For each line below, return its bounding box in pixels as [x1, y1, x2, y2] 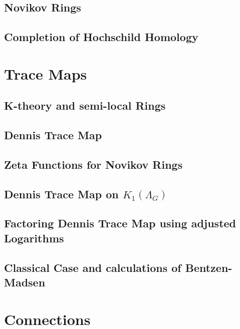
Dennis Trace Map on [4, 186, 119, 201]
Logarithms [4, 230, 64, 245]
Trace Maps [4, 63, 87, 84]
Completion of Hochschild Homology [4, 29, 198, 45]
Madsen [4, 274, 46, 290]
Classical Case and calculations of [4, 259, 181, 275]
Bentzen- [185, 259, 232, 275]
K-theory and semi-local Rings [4, 98, 166, 113]
